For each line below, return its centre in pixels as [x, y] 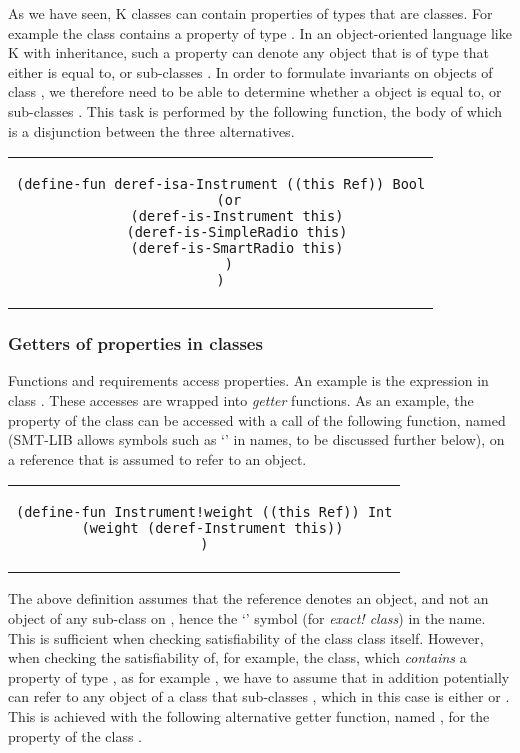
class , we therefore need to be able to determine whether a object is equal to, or [255, 91]
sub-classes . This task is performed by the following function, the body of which [255, 110]
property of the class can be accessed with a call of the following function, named [257, 419]
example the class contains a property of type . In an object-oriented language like [260, 32]
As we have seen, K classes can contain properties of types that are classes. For [250, 13]
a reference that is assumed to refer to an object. [157, 458]
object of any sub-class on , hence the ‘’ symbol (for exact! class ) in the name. [247, 617]
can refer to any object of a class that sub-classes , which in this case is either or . [259, 696]
